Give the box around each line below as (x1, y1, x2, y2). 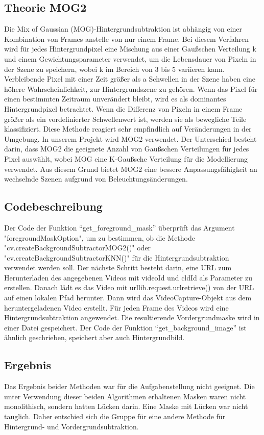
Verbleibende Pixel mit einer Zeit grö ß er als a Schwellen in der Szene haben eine (4, 73, 256, 84)
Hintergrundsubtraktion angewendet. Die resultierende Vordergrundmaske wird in (4, 312, 260, 323)
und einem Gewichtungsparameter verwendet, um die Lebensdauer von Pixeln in (4, 53, 256, 64)
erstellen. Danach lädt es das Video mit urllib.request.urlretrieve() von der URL (4, 282, 254, 293)
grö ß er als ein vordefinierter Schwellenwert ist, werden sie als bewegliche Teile (4, 113, 247, 124)
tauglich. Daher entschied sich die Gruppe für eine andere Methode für (4, 411, 226, 422)
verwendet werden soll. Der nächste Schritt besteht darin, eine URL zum (4, 262, 232, 273)
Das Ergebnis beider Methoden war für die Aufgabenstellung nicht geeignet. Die (4, 381, 255, 392)
